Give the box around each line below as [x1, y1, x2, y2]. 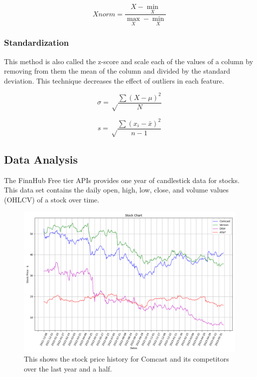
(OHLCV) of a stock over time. [4, 194, 100, 204]
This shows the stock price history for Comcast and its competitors [24, 354, 229, 364]
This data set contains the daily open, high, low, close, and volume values [4, 185, 229, 195]
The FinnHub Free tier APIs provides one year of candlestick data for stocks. [4, 175, 240, 185]
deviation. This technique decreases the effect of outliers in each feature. [4, 75, 224, 86]
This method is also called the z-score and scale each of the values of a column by [4, 56, 254, 66]
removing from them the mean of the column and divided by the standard [4, 66, 231, 76]
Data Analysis [4, 151, 78, 167]
